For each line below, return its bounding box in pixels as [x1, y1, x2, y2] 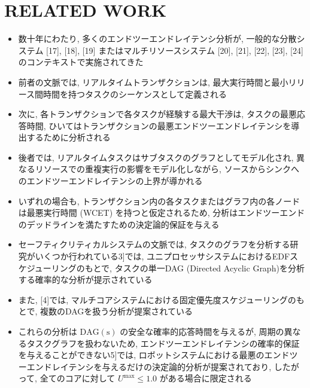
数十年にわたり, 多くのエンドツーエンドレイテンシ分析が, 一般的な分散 [18, 32, 297, 45]
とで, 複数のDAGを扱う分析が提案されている [18, 305, 193, 317]
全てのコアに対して [39, 372, 116, 384]
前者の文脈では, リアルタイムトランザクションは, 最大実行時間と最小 [18, 75, 288, 88]
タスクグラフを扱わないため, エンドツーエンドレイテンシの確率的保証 [26, 337, 300, 349]
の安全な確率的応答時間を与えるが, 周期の [120, 325, 284, 337]
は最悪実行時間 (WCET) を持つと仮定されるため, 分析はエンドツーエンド [18, 206, 305, 219]
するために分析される [26, 131, 111, 143]
